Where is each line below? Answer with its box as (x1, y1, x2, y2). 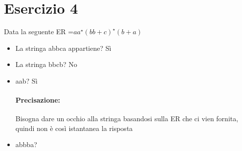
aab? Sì (15, 75, 38, 86)
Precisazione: (15, 95, 61, 105)
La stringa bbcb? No (15, 59, 77, 69)
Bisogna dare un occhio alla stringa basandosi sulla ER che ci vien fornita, (15, 113, 239, 124)
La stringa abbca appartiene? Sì (15, 43, 111, 53)
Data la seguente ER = (4, 26, 74, 37)
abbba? (15, 139, 37, 150)
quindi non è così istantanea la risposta (15, 123, 133, 133)
